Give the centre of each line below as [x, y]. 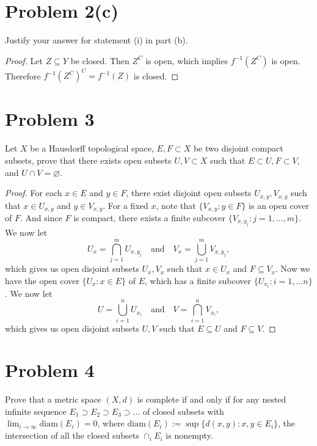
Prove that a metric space [53, 399]
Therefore [23, 75]
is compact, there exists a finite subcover [150, 218]
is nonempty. [189, 435]
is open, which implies [187, 60]
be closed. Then [100, 60]
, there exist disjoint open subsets [189, 193]
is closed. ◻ [156, 75]
